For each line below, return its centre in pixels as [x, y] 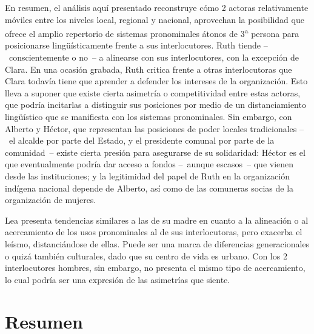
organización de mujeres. [51, 200]
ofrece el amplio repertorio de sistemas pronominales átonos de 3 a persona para [152, 32]
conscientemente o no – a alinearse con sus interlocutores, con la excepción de [154, 57]
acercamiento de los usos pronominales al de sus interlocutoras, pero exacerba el [154, 232]
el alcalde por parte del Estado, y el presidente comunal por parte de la [142, 140]
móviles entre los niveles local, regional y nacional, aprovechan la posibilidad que [155, 19]
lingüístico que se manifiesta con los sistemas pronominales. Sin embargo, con [149, 116]
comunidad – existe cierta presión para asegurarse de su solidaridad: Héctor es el [155, 152]
